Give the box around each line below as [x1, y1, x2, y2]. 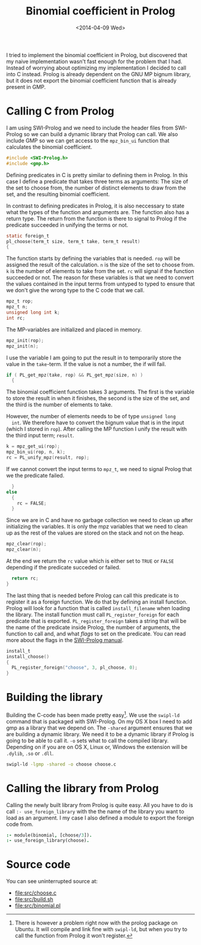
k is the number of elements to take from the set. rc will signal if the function [6, 268, 194, 275]
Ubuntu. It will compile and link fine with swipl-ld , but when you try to [14, 926, 187, 933]
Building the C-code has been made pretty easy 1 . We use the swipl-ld [6, 710, 180, 718]
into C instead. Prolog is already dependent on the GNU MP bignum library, [6, 70, 191, 77]
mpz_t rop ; [6, 298, 33, 304]
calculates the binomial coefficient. [6, 143, 93, 151]
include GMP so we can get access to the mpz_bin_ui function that [6, 137, 170, 144]
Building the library [6, 691, 103, 704]
